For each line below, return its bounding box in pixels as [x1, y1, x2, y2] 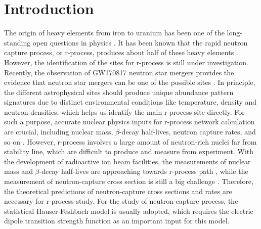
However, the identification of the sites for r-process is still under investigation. [4, 57, 248, 67]
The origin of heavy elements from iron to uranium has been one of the [4, 27, 225, 38]
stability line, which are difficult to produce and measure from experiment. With [4, 146, 254, 157]
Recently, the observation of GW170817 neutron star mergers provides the [4, 67, 234, 77]
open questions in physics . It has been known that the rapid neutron [32, 37, 248, 48]
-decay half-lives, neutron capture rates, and [119, 126, 256, 137]
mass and [4, 166, 33, 176]
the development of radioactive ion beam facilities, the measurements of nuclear [4, 156, 251, 166]
